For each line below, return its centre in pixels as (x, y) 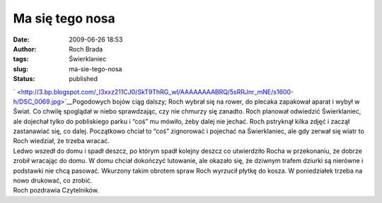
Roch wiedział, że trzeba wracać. (61, 141)
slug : (21, 69)
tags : (21, 59)
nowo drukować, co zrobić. (53, 180)
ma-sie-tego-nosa (95, 69)
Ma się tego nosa (64, 18)
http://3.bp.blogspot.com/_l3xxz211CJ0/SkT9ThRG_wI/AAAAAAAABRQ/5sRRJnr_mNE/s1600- (157, 92)
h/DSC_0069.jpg (37, 101)
